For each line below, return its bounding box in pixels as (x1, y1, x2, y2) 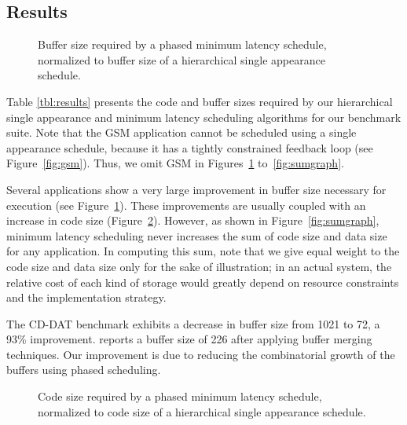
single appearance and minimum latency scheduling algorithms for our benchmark (6, 108, 401, 125)
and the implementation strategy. (6, 289, 167, 306)
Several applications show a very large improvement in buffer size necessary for (6, 181, 387, 197)
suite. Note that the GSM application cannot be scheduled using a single (6, 124, 357, 141)
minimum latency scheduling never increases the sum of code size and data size (6, 227, 387, 244)
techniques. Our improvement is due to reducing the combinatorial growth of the (6, 346, 395, 362)
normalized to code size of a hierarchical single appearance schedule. (38, 403, 366, 420)
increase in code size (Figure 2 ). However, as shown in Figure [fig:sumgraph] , (6, 212, 379, 229)
